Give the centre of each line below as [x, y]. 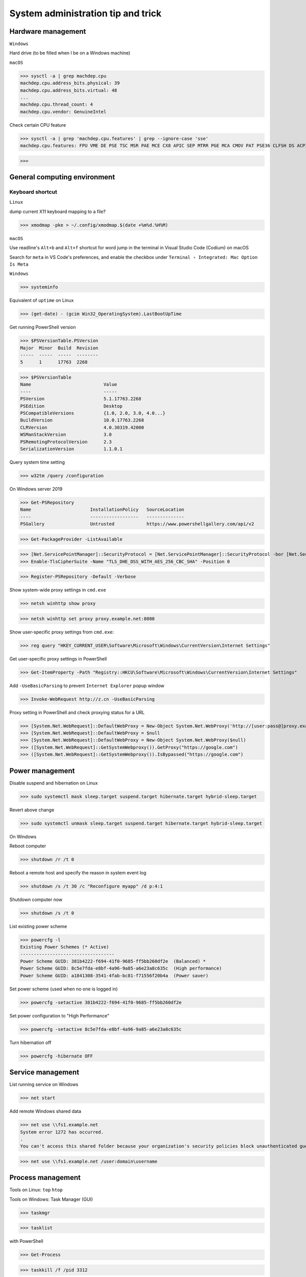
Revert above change [32, 810]
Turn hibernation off [30, 1043]
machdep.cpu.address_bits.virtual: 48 [69, 90]
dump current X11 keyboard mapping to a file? [58, 211]
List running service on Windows [44, 1084]
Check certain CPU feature [38, 125]
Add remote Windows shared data [45, 1112]
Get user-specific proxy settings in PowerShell [58, 658]
